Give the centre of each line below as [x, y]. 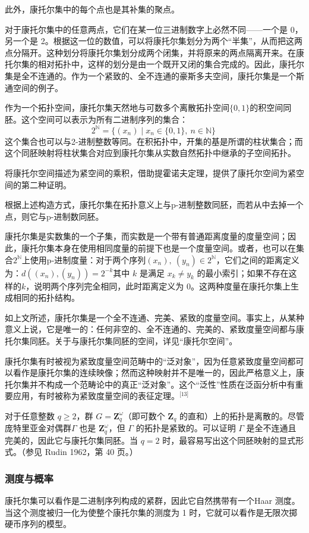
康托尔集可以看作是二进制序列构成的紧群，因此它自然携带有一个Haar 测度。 [152, 501]
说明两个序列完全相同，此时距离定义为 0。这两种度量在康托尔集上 [162, 286]
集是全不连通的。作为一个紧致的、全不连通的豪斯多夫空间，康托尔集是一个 [150, 75]
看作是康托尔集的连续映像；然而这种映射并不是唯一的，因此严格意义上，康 [158, 373]
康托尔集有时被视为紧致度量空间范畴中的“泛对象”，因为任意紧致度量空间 [146, 361]
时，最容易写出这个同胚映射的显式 [229, 440]
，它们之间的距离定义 [258, 259]
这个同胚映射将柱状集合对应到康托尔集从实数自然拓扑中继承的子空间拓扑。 [150, 153]
